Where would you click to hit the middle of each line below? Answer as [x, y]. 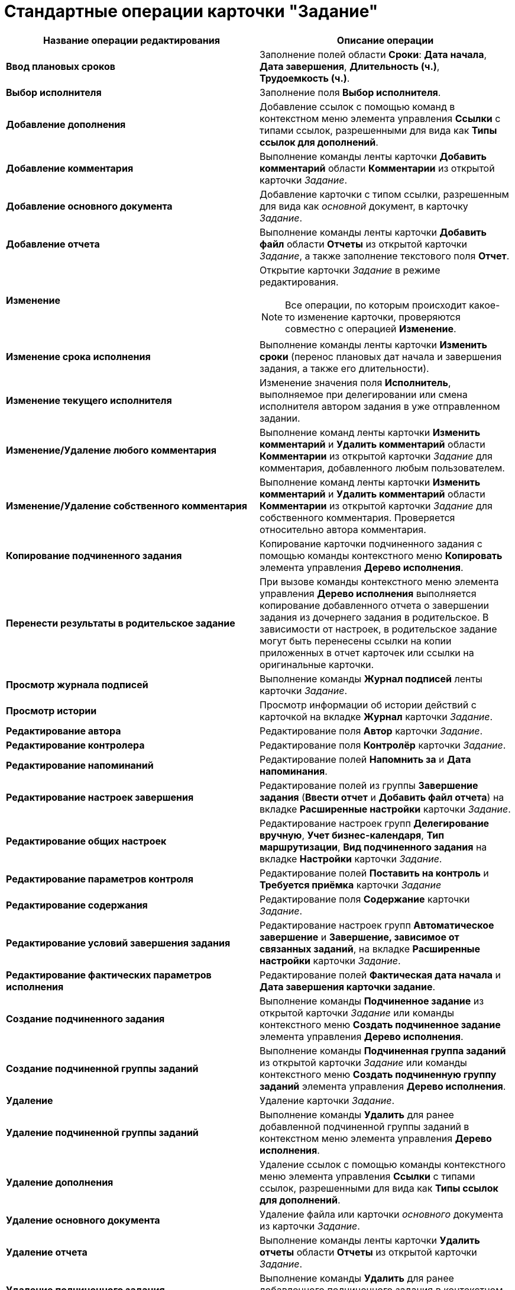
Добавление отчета [53, 244]
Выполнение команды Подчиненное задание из [372, 1001]
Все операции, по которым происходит [376, 305]
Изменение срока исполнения [78, 356]
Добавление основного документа [89, 206]
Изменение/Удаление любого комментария [111, 450]
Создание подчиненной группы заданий [102, 1068]
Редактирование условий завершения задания [118, 943]
